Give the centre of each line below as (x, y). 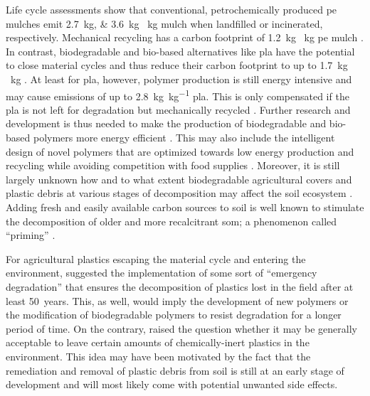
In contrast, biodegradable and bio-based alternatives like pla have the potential (180, 51)
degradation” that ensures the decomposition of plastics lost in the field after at (180, 286)
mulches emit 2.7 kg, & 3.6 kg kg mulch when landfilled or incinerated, (164, 23)
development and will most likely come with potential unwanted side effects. (172, 384)
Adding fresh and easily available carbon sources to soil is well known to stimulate (185, 207)
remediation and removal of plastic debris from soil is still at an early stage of (175, 370)
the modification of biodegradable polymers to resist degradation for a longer (174, 315)
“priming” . (31, 235)
